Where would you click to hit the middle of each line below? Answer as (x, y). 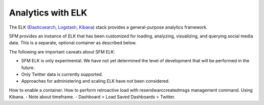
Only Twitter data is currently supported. (62, 74)
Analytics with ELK (48, 13)
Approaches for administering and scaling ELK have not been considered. (95, 81)
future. (28, 68)
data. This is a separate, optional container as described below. (73, 43)
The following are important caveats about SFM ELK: (62, 52)
